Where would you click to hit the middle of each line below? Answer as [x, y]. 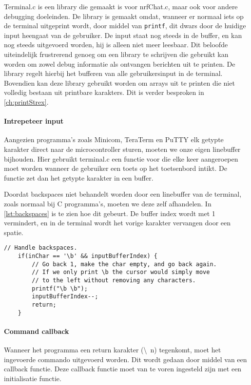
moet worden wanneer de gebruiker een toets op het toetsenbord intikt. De [116, 168]
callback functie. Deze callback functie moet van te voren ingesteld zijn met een [123, 369]
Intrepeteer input [34, 121]
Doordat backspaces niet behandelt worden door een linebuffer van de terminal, [123, 194]
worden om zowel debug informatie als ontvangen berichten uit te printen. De [120, 64]
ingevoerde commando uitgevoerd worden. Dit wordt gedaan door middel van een [125, 359]
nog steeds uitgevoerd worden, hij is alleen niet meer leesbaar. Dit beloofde [116, 45]
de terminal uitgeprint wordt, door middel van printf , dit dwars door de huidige [125, 26]
